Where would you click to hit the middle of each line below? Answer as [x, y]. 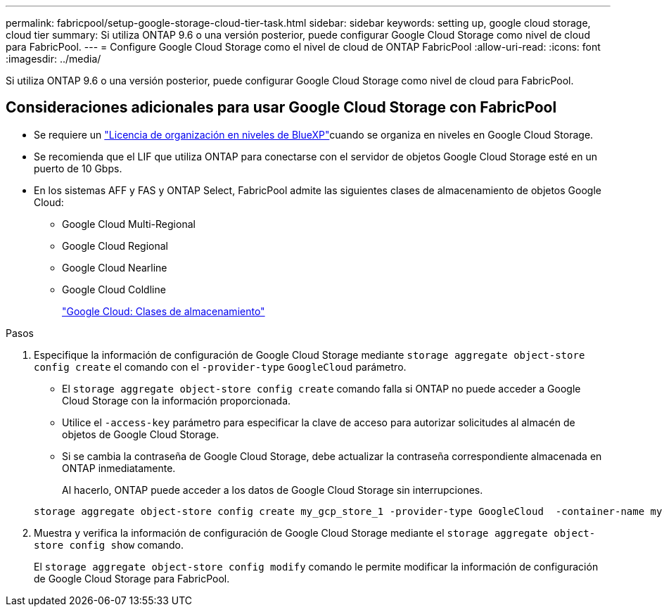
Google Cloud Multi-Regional [129, 224]
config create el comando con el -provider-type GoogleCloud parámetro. [220, 366]
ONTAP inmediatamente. [119, 468]
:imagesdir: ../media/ [53, 59]
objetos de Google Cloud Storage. [141, 434]
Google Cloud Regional [115, 246]
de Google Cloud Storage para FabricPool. [132, 578]
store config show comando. [109, 544]
